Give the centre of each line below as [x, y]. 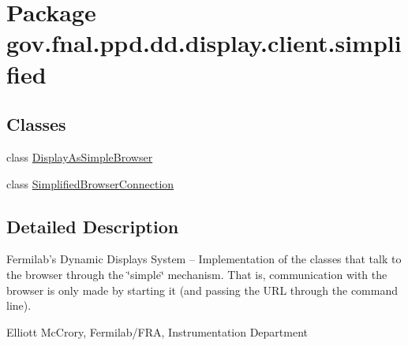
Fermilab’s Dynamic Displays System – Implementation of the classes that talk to [204, 259]
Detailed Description [93, 226]
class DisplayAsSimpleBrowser [80, 156]
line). [19, 305]
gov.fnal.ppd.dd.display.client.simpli [204, 43]
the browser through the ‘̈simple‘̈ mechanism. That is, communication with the [197, 274]
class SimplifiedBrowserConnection [90, 183]
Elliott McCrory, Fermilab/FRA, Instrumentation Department [157, 331]
